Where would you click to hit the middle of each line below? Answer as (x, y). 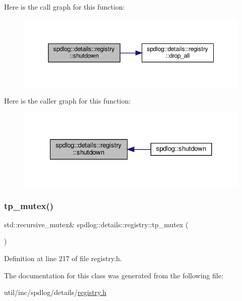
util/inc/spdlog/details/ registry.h (55, 292)
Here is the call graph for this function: (65, 7)
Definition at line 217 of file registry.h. (63, 258)
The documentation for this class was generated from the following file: (114, 275)
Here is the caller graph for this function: (68, 101)
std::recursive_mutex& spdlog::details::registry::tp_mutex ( (96, 224)
